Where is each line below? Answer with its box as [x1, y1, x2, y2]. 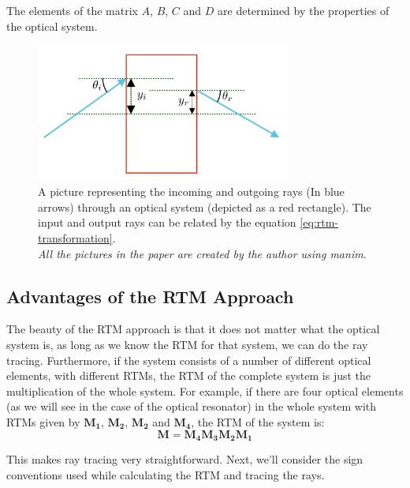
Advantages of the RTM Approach [6, 283, 294, 308]
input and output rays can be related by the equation [38, 214, 296, 231]
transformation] [38, 229, 113, 246]
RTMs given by [6, 413, 80, 430]
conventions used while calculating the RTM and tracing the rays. [6, 466, 325, 482]
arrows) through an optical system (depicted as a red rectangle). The [38, 198, 371, 215]
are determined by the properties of [218, 2, 389, 18]
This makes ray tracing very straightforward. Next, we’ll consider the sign [6, 450, 363, 467]
